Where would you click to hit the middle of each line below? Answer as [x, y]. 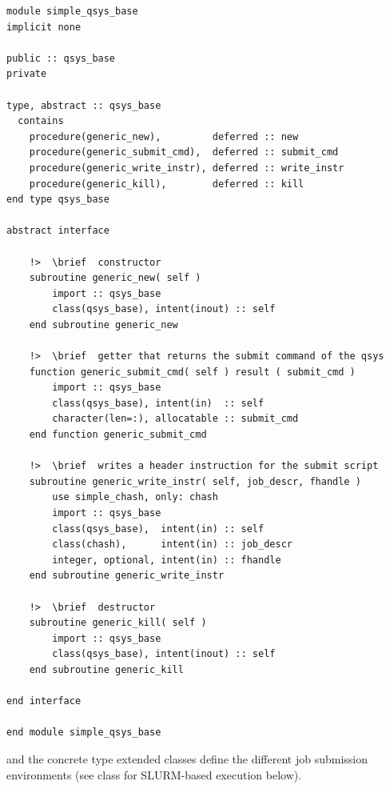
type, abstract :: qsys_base [84, 105]
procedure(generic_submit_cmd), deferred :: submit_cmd [184, 152]
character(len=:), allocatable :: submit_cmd [175, 419]
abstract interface [58, 231]
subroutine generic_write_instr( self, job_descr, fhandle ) [195, 481]
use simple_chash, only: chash [135, 497]
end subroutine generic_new [103, 324]
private [27, 74]
